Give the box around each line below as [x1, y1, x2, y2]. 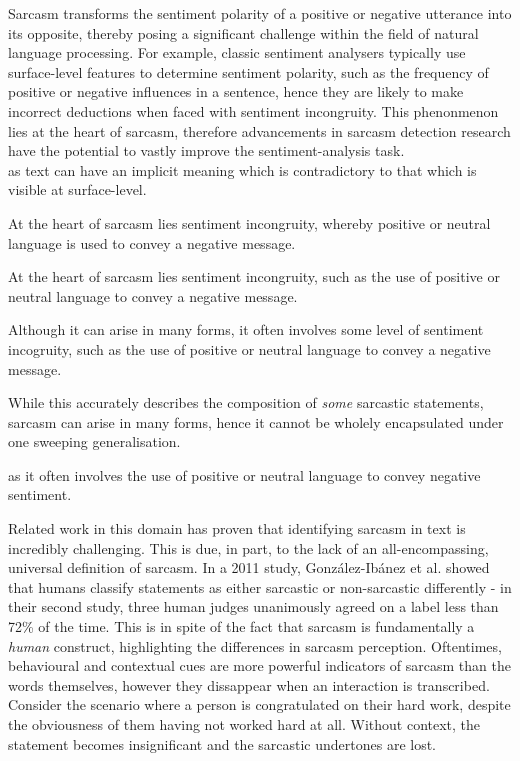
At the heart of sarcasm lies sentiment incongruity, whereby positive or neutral [8, 212, 491, 233]
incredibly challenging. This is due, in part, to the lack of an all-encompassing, [8, 537, 489, 558]
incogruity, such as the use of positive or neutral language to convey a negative [8, 338, 491, 359]
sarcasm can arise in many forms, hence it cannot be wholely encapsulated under [8, 411, 504, 432]
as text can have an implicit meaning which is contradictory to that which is [8, 159, 477, 180]
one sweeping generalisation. [8, 431, 181, 452]
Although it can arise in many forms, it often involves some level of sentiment [8, 319, 484, 340]
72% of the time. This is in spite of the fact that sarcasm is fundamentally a [8, 616, 475, 637]
